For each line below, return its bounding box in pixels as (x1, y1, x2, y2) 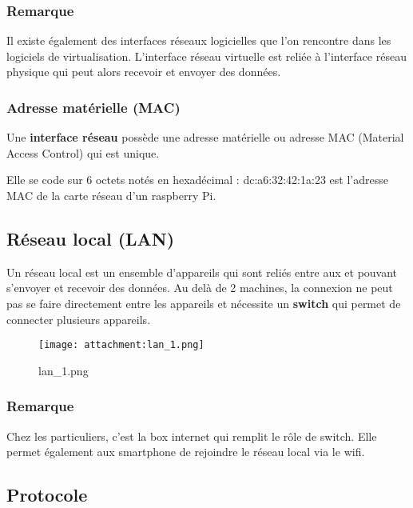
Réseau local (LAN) (6, 226, 175, 250)
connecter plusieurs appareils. (6, 310, 151, 327)
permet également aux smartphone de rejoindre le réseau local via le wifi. (6, 443, 365, 460)
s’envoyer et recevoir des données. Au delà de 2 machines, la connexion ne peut (6, 279, 393, 296)
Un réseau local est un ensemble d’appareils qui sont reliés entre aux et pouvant (6, 263, 398, 280)
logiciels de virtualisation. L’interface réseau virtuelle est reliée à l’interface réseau (6, 47, 407, 64)
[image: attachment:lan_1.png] (38, 339, 205, 351)
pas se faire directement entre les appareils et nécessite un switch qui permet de (6, 294, 401, 311)
